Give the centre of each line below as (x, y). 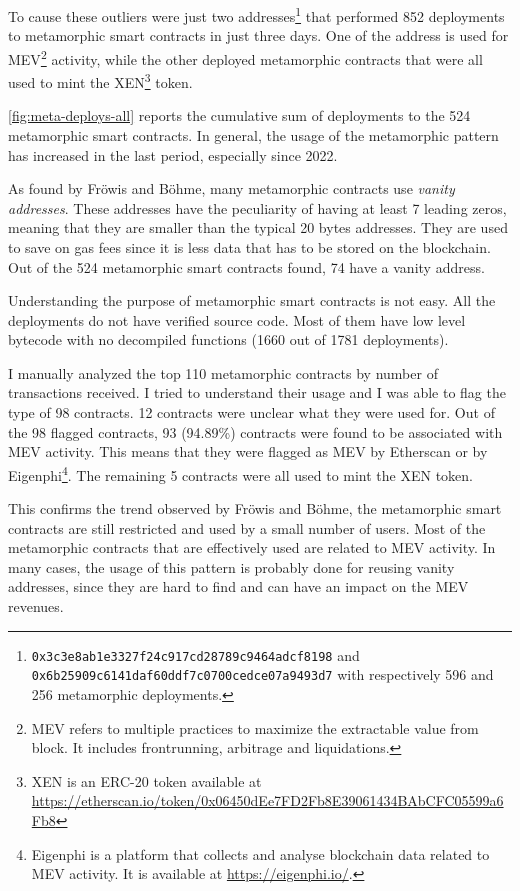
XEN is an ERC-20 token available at (146, 780)
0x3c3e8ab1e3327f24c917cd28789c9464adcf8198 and (195, 654)
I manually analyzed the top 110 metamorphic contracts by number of (223, 372)
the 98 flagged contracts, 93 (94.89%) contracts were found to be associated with (255, 431)
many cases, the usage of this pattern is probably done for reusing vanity (231, 566)
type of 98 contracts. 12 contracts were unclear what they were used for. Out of (251, 412)
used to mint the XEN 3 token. (100, 80)
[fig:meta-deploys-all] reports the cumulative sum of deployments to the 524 (239, 115)
